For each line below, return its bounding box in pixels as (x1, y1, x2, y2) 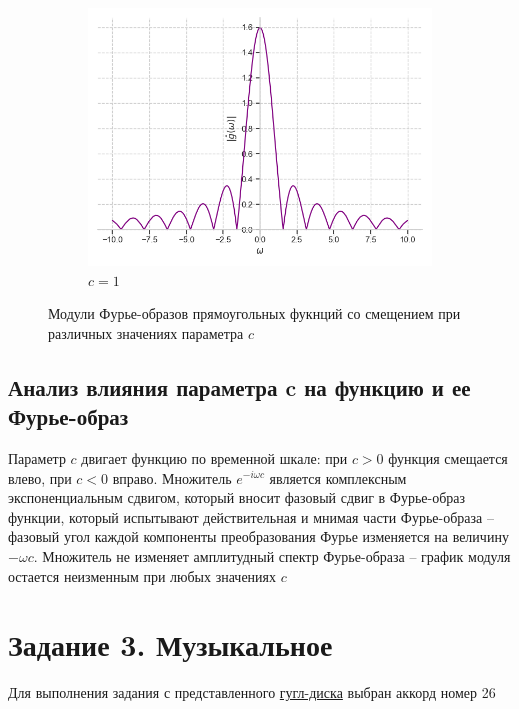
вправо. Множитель (112, 467, 232, 488)
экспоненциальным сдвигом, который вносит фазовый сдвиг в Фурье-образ (8, 487, 466, 508)
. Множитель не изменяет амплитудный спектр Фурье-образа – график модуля (33, 545, 511, 566)
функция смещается (388, 447, 508, 468)
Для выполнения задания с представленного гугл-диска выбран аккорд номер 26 (8, 682, 496, 703)
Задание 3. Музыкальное (8, 624, 333, 665)
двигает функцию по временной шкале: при (81, 447, 348, 468)
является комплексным (269, 467, 407, 488)
